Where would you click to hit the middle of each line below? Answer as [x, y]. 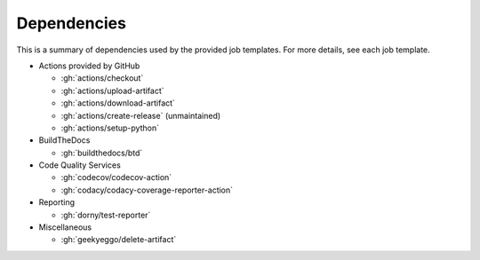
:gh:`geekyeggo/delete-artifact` [119, 240]
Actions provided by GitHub [89, 66]
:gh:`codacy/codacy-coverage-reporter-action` [147, 190]
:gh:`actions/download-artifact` [118, 103]
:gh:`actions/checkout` [102, 78]
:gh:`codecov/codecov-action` [116, 177]
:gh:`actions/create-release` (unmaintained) [141, 115]
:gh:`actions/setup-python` [110, 128]
